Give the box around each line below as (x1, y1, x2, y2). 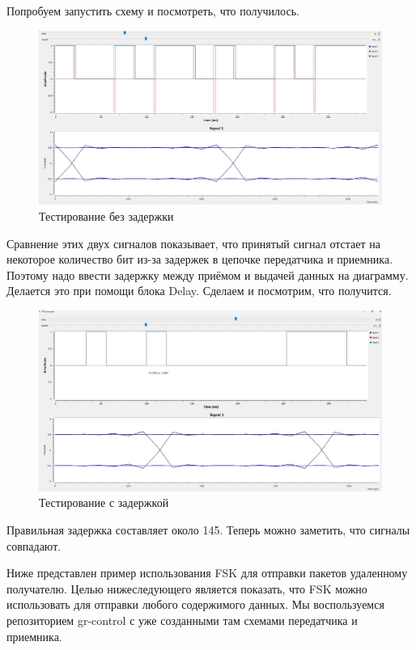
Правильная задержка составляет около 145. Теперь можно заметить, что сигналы (6, 521, 410, 538)
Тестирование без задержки (39, 207, 174, 224)
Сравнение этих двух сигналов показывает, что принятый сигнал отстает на (6, 234, 380, 251)
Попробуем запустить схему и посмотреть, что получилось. (6, 2, 299, 19)
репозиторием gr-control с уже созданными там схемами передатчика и (6, 612, 358, 629)
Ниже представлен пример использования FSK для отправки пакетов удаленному (6, 564, 408, 581)
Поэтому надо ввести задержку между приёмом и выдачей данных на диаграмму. (6, 266, 409, 283)
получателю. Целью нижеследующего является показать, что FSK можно (6, 580, 367, 597)
